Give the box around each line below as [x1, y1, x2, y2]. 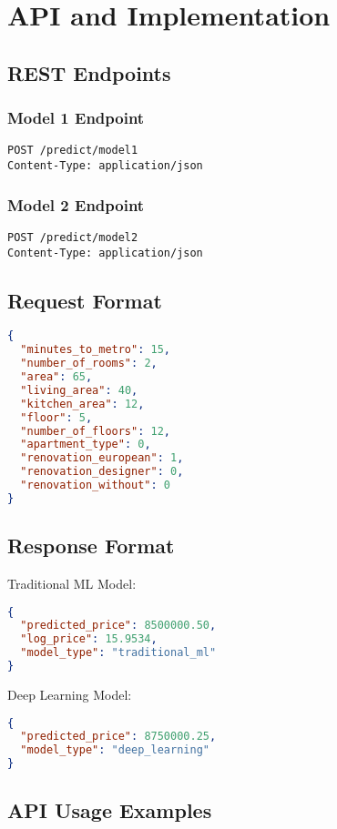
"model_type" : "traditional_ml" [20, 646, 217, 660]
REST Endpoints [7, 58, 171, 86]
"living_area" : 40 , [20, 383, 138, 397]
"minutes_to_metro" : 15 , [20, 343, 171, 357]
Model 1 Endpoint [7, 106, 145, 129]
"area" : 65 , [20, 370, 93, 384]
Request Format [7, 286, 162, 314]
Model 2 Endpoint [7, 193, 145, 216]
